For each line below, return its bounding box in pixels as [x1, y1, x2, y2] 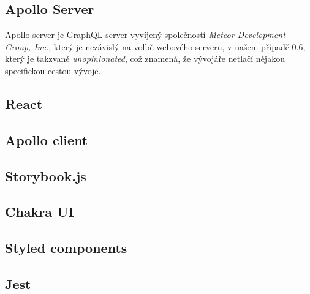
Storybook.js [5, 166, 86, 185]
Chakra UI [5, 202, 74, 221]
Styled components [5, 238, 127, 257]
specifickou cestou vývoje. [5, 64, 101, 77]
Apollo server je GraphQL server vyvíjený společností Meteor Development [5, 28, 285, 41]
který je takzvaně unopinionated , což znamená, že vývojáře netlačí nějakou [5, 52, 285, 65]
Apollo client [5, 130, 88, 149]
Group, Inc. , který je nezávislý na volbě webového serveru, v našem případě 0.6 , [5, 40, 306, 53]
